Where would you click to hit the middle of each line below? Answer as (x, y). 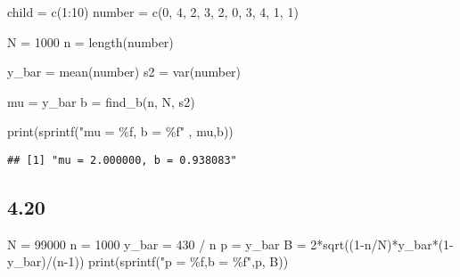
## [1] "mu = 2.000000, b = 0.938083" (122, 160)
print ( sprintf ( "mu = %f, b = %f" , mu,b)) (120, 131)
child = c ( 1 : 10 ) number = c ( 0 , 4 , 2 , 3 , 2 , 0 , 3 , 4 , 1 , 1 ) (153, 12)
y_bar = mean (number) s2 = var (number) (124, 72)
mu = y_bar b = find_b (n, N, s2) (101, 101)
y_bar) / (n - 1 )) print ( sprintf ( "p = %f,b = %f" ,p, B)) (148, 261)
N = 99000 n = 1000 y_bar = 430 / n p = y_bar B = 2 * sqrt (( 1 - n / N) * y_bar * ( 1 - (230, 244)
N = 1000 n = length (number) (90, 41)
